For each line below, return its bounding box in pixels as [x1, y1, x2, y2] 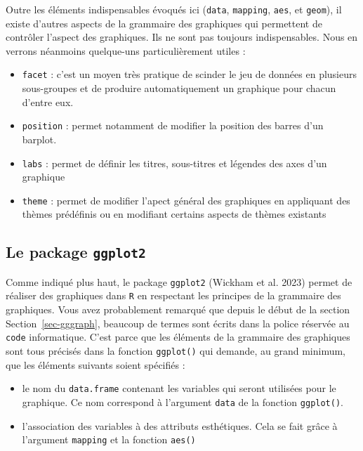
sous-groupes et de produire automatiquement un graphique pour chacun [22, 81, 336, 96]
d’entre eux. [22, 94, 74, 109]
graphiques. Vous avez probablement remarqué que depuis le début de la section [6, 302, 350, 317]
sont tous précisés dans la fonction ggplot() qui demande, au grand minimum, [6, 343, 345, 358]
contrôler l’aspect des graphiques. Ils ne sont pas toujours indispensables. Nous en [6, 30, 358, 44]
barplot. [22, 131, 57, 146]
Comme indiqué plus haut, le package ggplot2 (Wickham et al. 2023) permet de [6, 274, 352, 289]
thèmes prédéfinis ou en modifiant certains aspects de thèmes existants [22, 207, 326, 221]
